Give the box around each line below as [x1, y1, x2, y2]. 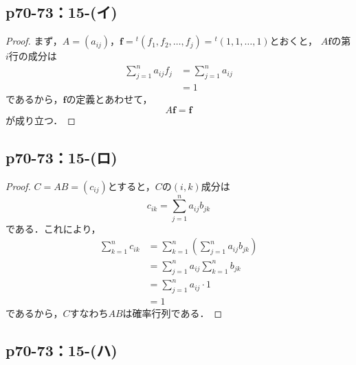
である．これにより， [5, 221, 101, 235]
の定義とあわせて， [66, 92, 153, 106]
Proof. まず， [5, 34, 63, 48]
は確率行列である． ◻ [122, 305, 223, 320]
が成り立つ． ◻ [5, 113, 76, 127]
